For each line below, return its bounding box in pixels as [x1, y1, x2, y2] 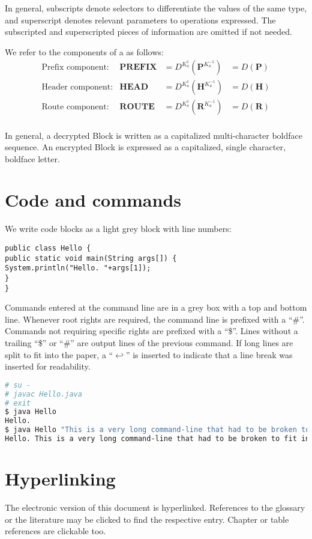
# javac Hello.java [5, 389, 82, 398]
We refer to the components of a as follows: [5, 45, 164, 58]
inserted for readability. [5, 360, 91, 373]
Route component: [41, 103, 109, 112]
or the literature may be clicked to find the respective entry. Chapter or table [5, 513, 289, 525]
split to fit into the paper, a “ [5, 348, 113, 361]
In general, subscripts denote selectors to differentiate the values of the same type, [5, 2, 307, 14]
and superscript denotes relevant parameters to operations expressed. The [5, 13, 276, 26]
